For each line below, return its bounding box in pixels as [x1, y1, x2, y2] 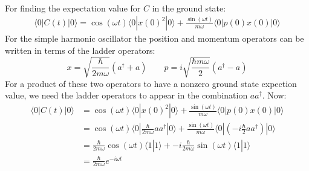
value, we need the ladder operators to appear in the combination [5, 89, 248, 102]
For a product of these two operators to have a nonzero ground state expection [5, 77, 297, 89]
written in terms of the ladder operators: [5, 44, 155, 56]
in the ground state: [152, 1, 226, 14]
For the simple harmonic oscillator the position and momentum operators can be [5, 32, 304, 45]
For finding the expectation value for [5, 1, 141, 14]
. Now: [262, 89, 287, 102]
